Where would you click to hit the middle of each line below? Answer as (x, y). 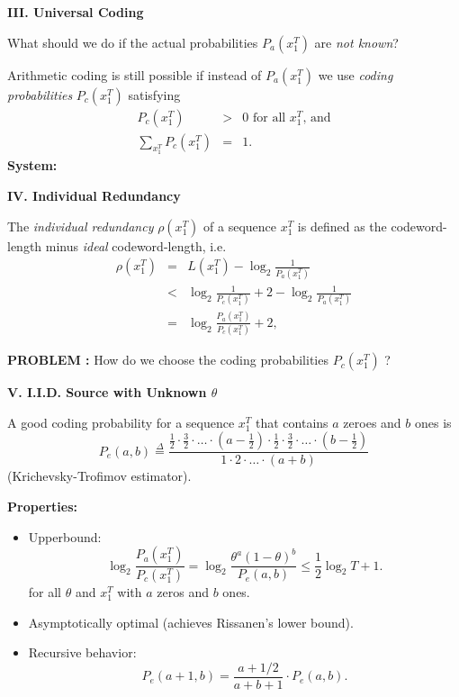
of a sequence (240, 226)
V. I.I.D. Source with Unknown (107, 392)
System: (32, 165)
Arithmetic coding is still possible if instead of (135, 74)
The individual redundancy (81, 226)
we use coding (355, 74)
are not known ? (356, 42)
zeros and (183, 591)
